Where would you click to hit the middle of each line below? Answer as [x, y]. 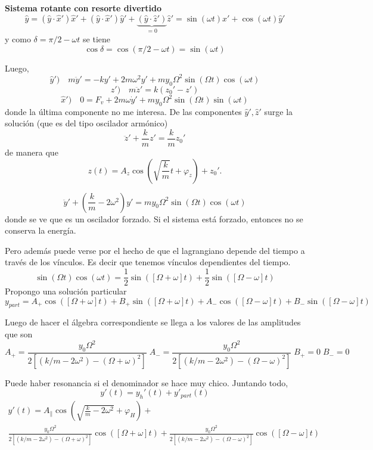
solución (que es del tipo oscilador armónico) [86, 123]
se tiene [97, 39]
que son [19, 334]
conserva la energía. [41, 230]
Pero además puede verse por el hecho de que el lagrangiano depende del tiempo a [155, 250]
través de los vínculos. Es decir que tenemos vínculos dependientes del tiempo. [148, 262]
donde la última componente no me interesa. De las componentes [123, 111]
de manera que [32, 152]
